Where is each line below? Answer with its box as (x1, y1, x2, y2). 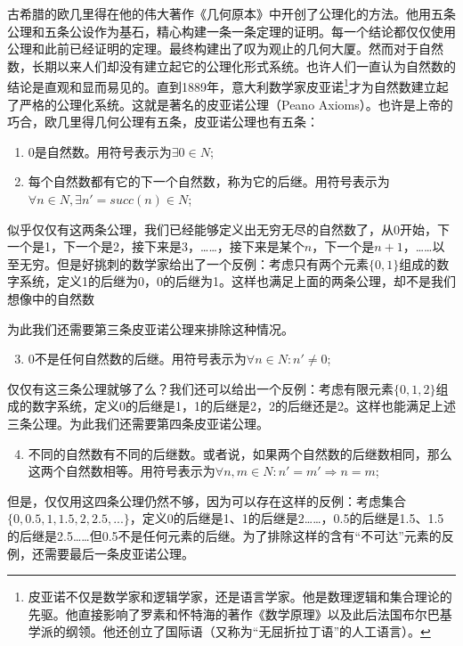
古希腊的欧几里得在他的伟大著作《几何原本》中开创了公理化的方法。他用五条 (7, 4, 456, 22)
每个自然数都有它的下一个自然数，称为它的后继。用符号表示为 (28, 172, 390, 191)
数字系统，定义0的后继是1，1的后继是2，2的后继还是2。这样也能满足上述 (31, 397, 456, 415)
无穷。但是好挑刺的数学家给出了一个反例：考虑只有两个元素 (19, 254, 369, 273)
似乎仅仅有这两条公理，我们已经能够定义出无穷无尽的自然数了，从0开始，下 (7, 219, 450, 238)
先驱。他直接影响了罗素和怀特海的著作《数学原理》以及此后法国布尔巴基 (28, 604, 452, 623)
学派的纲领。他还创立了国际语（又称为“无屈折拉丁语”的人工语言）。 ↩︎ (28, 622, 431, 641)
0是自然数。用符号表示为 (28, 142, 172, 160)
